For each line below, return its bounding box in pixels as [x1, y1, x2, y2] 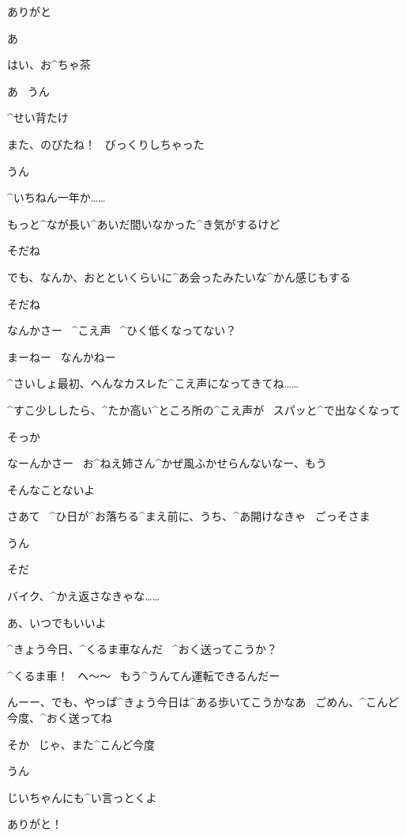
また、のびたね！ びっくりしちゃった [7, 135, 205, 152]
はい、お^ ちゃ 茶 [7, 56, 91, 73]
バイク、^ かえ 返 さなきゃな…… [7, 588, 160, 604]
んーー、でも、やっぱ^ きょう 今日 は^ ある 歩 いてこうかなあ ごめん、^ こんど [7, 694, 399, 710]
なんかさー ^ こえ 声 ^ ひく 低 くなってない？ [7, 322, 237, 339]
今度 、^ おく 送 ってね [7, 709, 113, 726]
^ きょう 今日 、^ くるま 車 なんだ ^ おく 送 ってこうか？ [7, 641, 278, 657]
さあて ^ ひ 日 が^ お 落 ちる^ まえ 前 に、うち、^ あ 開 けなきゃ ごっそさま [7, 508, 370, 524]
